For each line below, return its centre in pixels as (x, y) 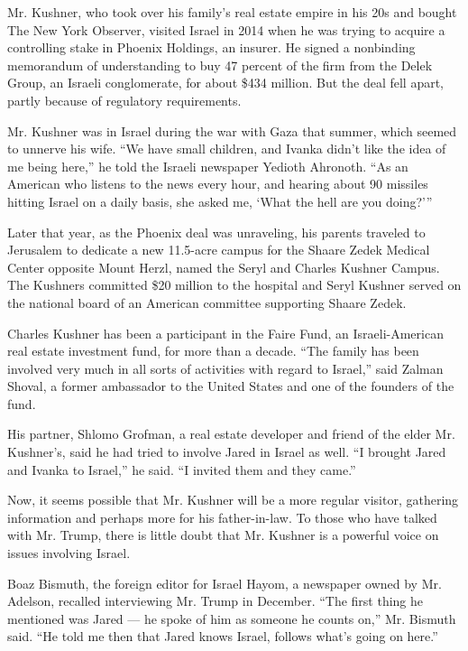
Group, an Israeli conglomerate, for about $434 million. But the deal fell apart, (225, 83)
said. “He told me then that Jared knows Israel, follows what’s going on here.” (223, 636)
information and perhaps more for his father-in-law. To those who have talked (222, 517)
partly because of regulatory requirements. (124, 100)
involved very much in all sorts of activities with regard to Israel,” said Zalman (225, 368)
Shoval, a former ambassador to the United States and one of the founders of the (231, 386)
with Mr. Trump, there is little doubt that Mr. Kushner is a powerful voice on (223, 535)
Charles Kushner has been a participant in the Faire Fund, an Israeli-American (225, 333)
